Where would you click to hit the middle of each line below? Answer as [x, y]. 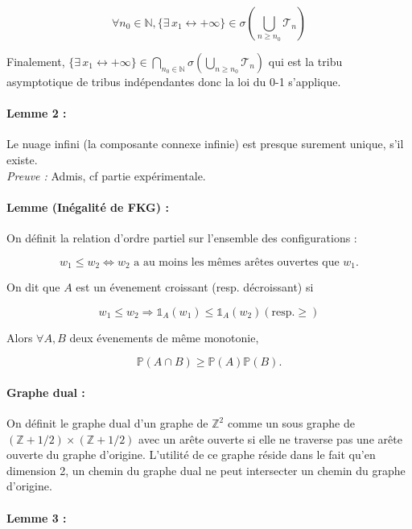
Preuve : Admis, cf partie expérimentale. [106, 175]
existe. [22, 159]
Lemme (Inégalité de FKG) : [88, 207]
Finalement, [36, 61]
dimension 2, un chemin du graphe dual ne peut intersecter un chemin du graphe [206, 470]
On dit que [33, 287]
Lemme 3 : [37, 517]
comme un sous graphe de [291, 423]
